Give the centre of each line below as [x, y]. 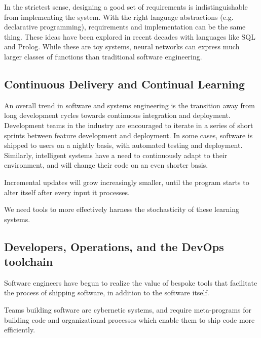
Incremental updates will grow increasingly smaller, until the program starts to [127, 182]
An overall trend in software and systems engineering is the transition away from [129, 105]
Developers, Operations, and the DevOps [114, 246]
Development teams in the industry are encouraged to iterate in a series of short [129, 125]
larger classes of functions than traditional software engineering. [103, 56]
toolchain [29, 262]
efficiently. [20, 330]
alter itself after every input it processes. [67, 192]
